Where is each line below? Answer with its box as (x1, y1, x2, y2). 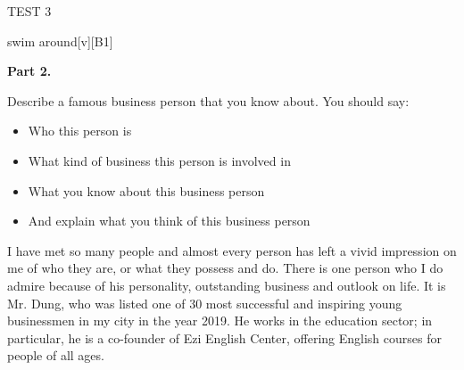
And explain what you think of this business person (28, 211, 311, 230)
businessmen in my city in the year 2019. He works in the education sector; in (7, 311, 433, 330)
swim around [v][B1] (7, 31, 113, 50)
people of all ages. (7, 346, 104, 365)
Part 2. (7, 62, 52, 80)
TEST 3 (7, 2, 52, 20)
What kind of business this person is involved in (28, 151, 291, 169)
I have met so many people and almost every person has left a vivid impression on (7, 241, 457, 259)
